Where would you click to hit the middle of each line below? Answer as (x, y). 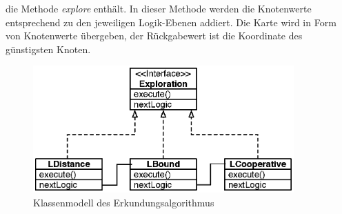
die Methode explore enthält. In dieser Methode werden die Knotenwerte (159, 8)
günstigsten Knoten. (48, 49)
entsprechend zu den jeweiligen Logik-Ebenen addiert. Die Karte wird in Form (171, 22)
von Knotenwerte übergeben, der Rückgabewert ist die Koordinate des (154, 36)
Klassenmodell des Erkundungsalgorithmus (124, 202)
